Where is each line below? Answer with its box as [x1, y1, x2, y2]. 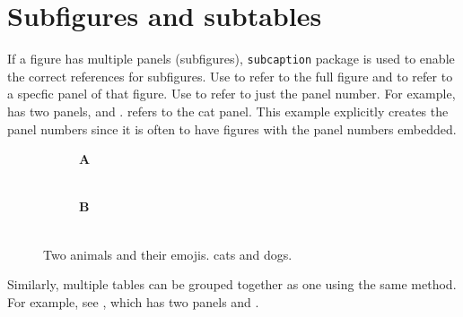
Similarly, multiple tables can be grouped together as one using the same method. [7, 275, 457, 294]
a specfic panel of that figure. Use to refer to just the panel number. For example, [7, 84, 456, 103]
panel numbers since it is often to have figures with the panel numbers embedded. [7, 119, 457, 138]
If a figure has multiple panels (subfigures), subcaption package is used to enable [7, 49, 455, 68]
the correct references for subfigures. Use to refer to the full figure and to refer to [7, 66, 453, 85]
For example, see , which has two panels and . [7, 292, 259, 311]
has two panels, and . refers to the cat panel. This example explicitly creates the [7, 101, 449, 120]
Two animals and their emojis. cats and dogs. [43, 244, 293, 263]
